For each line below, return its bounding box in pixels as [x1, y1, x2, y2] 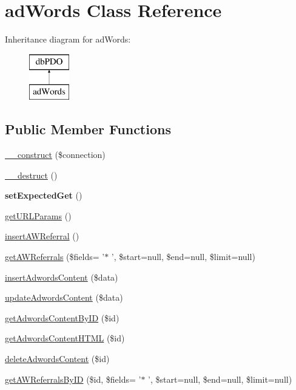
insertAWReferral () [5, 230, 79, 242]
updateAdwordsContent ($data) [5, 291, 123, 304]
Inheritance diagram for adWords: [5, 33, 131, 46]
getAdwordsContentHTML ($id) [5, 332, 125, 344]
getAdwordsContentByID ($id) [5, 311, 119, 324]
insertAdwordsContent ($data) [5, 270, 118, 283]
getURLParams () [5, 209, 72, 222]
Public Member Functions [5, 120, 171, 139]
